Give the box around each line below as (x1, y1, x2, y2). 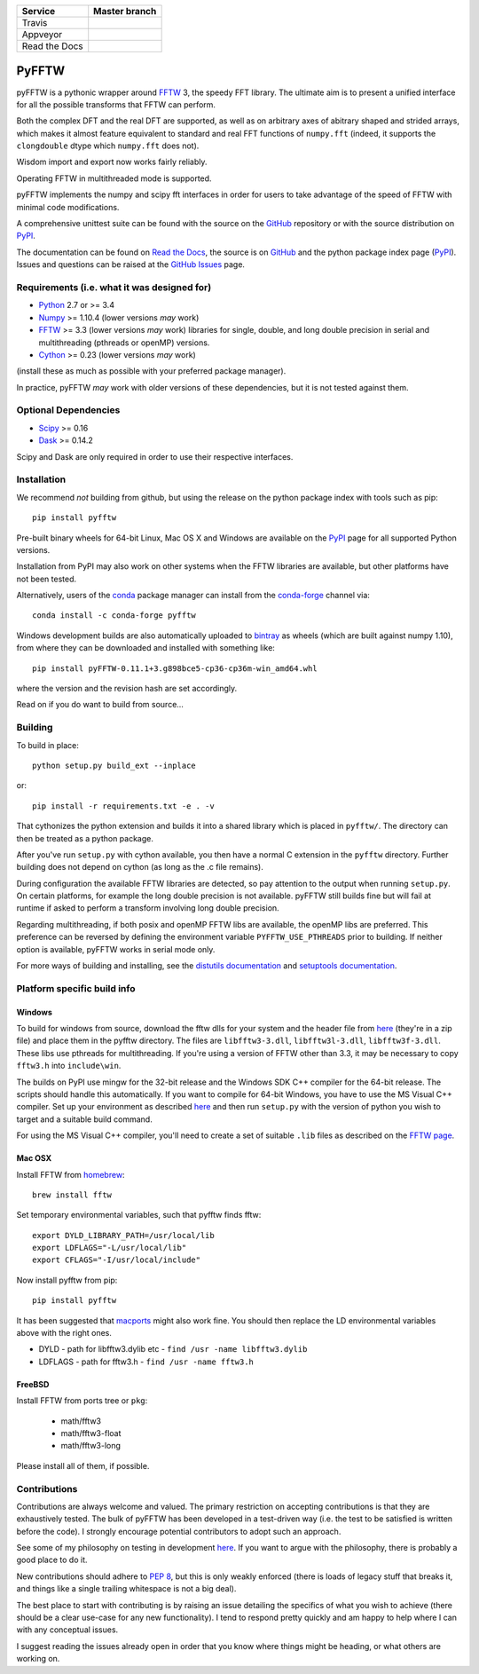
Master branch (93, 5, 157, 17)
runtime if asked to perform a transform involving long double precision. (16, 903, 279, 913)
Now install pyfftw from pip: (16, 1275, 118, 1285)
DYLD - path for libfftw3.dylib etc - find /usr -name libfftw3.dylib (38, 1344, 308, 1354)
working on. (16, 1654, 60, 1664)
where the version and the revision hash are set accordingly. (16, 683, 238, 694)
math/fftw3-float (60, 1427, 122, 1438)
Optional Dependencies (16, 404, 121, 416)
